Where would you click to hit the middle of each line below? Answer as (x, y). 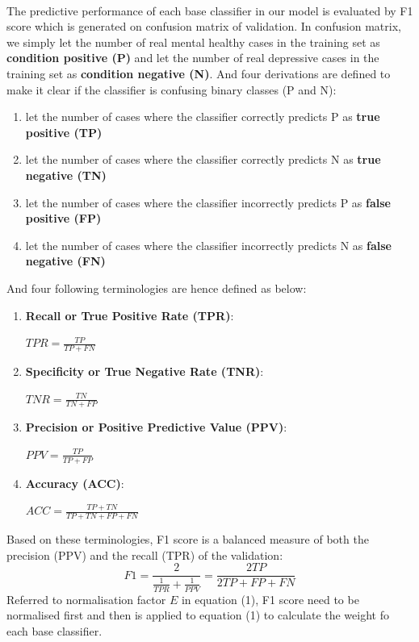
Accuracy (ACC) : (75, 483)
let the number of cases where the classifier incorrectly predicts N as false (208, 245)
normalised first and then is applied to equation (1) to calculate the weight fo (198, 615)
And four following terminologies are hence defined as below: (157, 288)
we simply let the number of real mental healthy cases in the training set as (193, 42)
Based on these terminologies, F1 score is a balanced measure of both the (188, 539)
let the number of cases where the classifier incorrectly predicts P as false (208, 202)
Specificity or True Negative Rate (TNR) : (145, 371)
